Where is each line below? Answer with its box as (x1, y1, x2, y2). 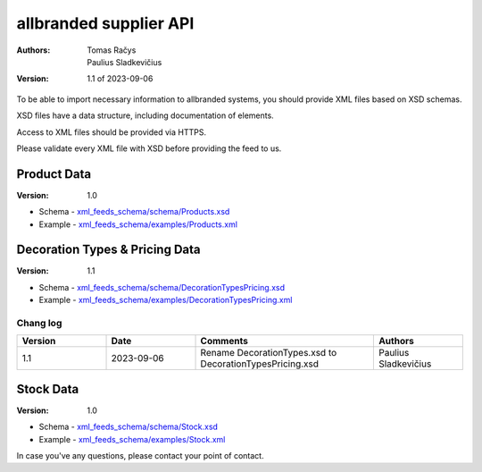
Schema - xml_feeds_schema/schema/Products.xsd (38, 206, 230, 217)
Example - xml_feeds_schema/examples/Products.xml (38, 219, 238, 230)
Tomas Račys (87, 45, 137, 55)
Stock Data (16, 381, 79, 397)
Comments (200, 335, 249, 348)
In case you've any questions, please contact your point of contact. (16, 451, 264, 461)
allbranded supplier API (16, 13, 195, 33)
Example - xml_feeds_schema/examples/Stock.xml (38, 434, 226, 444)
